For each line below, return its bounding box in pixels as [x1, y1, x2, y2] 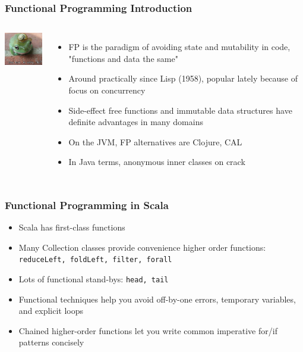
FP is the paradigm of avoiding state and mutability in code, [68, 41, 291, 53]
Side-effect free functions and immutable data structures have [68, 104, 292, 116]
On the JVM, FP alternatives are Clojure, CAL [68, 135, 242, 148]
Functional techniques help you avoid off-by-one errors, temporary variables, [18, 292, 296, 305]
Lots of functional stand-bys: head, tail [18, 273, 169, 285]
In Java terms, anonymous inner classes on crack [68, 155, 245, 168]
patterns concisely [18, 336, 84, 348]
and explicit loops [18, 304, 84, 317]
